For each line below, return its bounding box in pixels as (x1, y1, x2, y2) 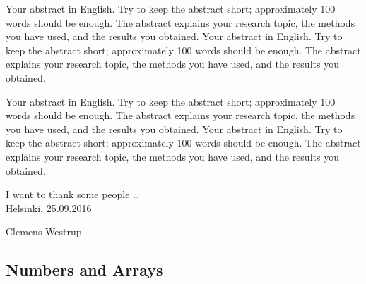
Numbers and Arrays (6, 259, 163, 280)
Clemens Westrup (6, 224, 82, 239)
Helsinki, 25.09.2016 (6, 200, 92, 215)
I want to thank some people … (6, 187, 140, 202)
